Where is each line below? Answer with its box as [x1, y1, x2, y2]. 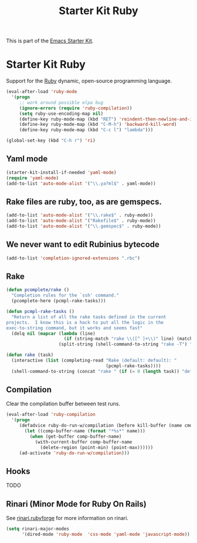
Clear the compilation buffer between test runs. [6, 400, 121, 407]
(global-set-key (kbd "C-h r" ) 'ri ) [6, 138, 96, 144]
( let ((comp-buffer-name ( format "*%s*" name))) [24, 428, 145, 434]
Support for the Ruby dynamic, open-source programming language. [6, 78, 172, 85]
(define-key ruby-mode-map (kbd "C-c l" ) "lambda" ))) [19, 127, 154, 133]
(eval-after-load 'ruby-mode [6, 89, 77, 95]
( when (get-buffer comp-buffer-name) [29, 434, 122, 439]
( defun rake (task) [6, 352, 54, 358]
